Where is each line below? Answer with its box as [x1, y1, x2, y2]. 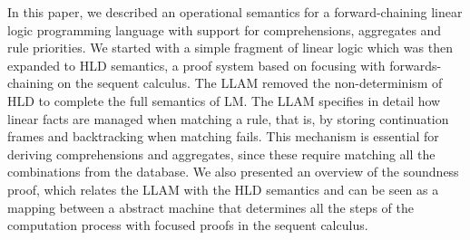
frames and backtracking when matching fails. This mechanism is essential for [7, 127, 439, 146]
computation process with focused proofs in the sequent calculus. [7, 216, 368, 235]
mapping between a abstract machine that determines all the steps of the [7, 197, 414, 216]
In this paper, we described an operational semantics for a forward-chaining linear [7, 3, 463, 21]
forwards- [389, 55, 442, 74]
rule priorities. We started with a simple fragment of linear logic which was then [7, 38, 453, 57]
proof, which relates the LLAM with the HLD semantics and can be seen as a [7, 179, 439, 198]
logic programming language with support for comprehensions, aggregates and [7, 20, 442, 39]
